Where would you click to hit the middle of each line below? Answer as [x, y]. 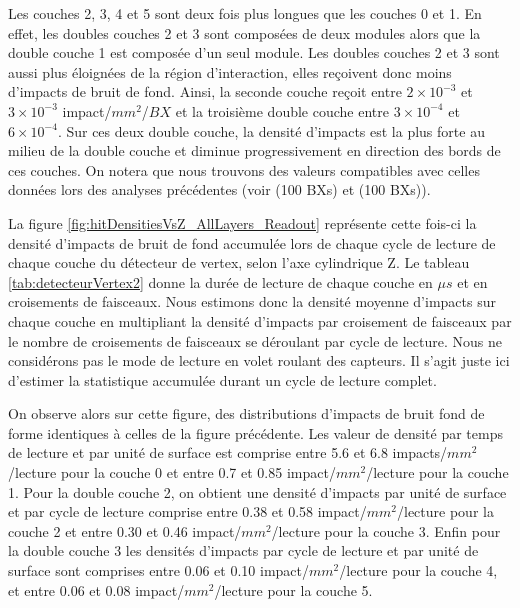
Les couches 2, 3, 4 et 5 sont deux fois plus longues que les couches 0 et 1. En [245, 13]
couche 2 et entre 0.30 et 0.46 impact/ [125, 530]
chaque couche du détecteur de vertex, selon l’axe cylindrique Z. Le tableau [239, 262]
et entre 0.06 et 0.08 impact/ [96, 589]
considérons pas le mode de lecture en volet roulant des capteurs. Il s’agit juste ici [259, 360]
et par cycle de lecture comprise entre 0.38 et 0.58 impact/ [187, 511]
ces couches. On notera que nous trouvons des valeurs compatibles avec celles [244, 169]
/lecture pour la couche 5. [293, 589]
